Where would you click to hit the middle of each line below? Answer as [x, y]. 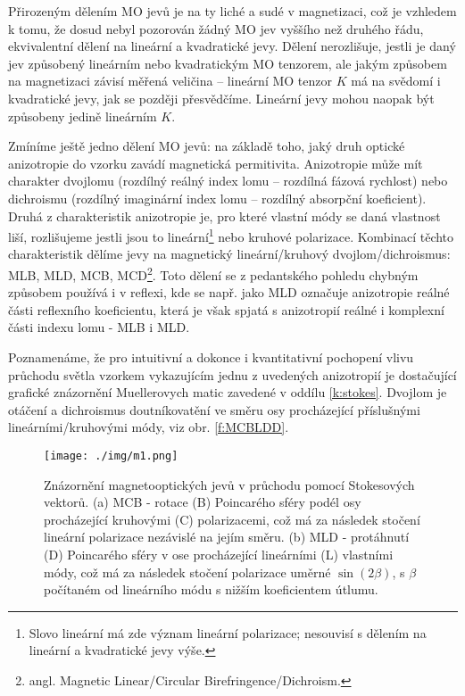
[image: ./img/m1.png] [111, 456]
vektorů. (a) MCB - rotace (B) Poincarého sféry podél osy [203, 502]
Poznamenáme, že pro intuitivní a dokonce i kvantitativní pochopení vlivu [211, 357]
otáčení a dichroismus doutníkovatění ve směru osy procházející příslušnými [214, 409]
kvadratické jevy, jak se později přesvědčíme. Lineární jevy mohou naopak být [221, 98]
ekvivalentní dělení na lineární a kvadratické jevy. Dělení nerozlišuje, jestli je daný [232, 46]
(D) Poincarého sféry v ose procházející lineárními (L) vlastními [219, 554]
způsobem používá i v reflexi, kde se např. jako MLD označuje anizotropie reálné [229, 292]
